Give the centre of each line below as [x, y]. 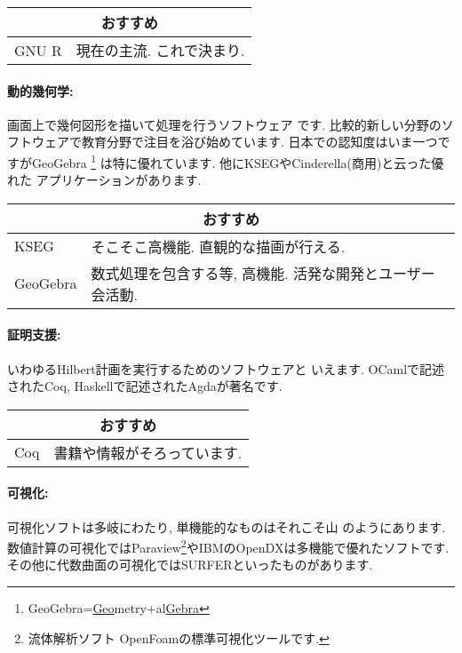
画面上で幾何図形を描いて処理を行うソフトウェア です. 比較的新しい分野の [224, 124]
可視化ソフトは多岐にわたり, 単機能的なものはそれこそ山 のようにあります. [227, 526]
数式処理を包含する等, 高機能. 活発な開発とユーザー [263, 273]
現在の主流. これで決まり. [160, 50]
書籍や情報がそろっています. [148, 452]
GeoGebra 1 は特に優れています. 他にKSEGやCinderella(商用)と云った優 [238, 161]
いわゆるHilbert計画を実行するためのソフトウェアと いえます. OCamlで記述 [226, 368]
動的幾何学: [40, 90]
